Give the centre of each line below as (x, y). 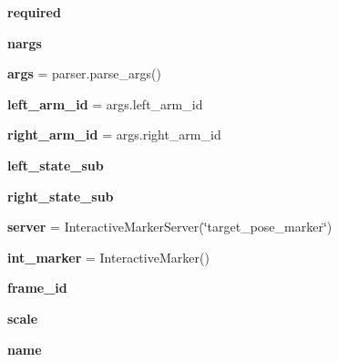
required (34, 12)
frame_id (37, 288)
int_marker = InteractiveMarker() (108, 257)
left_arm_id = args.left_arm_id (105, 103)
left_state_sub (56, 165)
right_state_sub (61, 196)
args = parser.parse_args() (84, 73)
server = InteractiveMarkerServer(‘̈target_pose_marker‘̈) (170, 227)
